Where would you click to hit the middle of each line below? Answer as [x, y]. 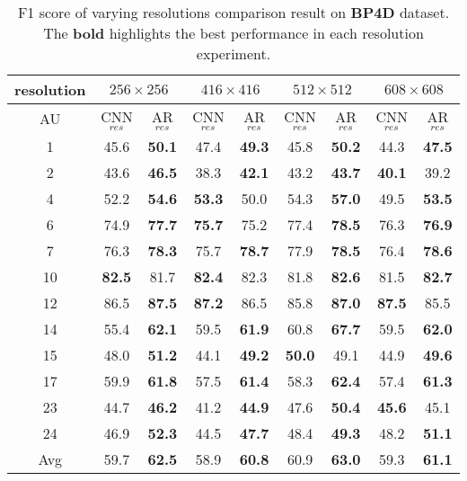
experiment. [233, 53]
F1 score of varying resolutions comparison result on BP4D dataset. [233, 12]
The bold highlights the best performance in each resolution [233, 33]
